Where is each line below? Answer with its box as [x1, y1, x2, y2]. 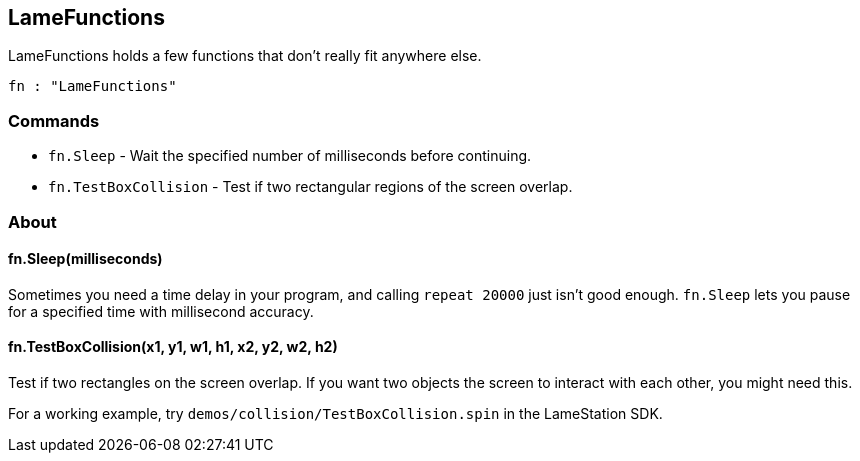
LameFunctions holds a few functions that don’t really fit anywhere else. [8, 47, 482, 65]
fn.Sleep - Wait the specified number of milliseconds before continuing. [48, 147, 532, 165]
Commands [8, 110, 100, 131]
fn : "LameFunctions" [8, 78, 177, 95]
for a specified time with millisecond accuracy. [8, 302, 314, 320]
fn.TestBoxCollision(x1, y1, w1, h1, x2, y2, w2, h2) [8, 338, 338, 356]
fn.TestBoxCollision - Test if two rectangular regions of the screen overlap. [48, 178, 573, 196]
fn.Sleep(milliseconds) [8, 250, 163, 268]
